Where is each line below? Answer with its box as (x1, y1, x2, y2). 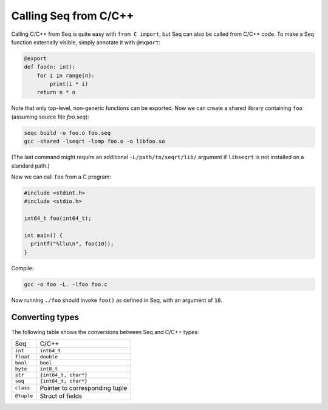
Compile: (11, 264, 34, 272)
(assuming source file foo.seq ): (11, 113, 89, 120)
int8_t (39, 365, 58, 372)
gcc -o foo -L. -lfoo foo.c (24, 281, 108, 288)
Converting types (11, 312, 79, 323)
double (39, 353, 58, 360)
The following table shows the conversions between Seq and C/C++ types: (11, 328, 199, 335)
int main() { (24, 231, 63, 239)
